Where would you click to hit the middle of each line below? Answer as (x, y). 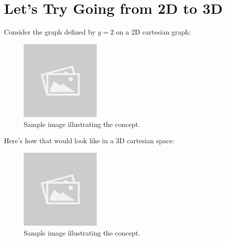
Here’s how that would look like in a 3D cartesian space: (89, 141)
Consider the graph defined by (50, 32)
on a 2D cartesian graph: (153, 32)
